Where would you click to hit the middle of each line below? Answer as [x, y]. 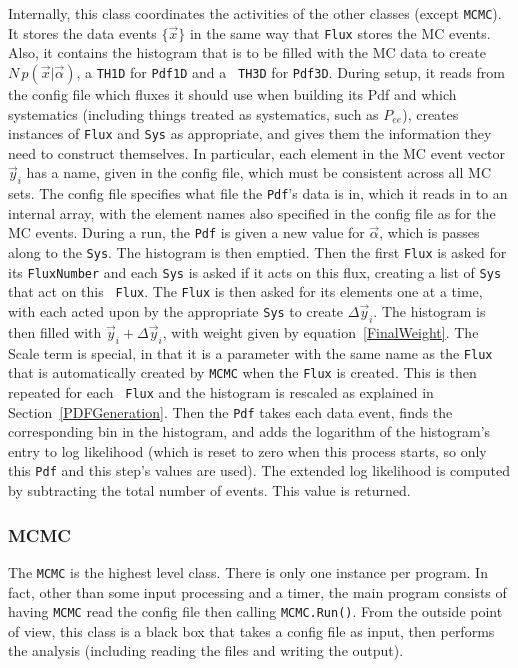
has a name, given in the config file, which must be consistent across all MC [259, 172]
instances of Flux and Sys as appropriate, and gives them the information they [250, 133]
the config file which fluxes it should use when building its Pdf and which [232, 93]
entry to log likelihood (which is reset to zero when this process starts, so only [247, 450]
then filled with [55, 331]
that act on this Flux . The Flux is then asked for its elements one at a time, [245, 291]
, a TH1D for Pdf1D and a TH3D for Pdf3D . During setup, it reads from [290, 71]
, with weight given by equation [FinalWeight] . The [320, 331]
